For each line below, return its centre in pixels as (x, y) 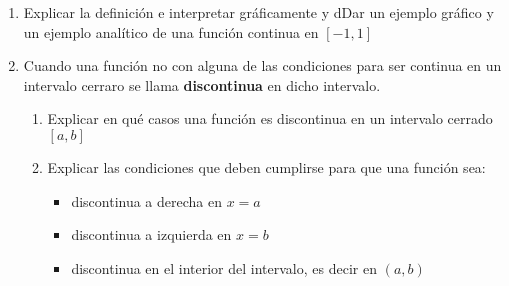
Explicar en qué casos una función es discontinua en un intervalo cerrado (270, 118)
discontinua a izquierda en (151, 234)
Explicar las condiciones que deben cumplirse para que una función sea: (266, 166)
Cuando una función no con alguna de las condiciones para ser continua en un (262, 65)
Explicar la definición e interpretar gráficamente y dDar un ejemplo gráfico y (258, 12)
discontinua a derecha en (147, 200)
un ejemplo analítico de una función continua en (171, 31)
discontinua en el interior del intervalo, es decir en (224, 267)
